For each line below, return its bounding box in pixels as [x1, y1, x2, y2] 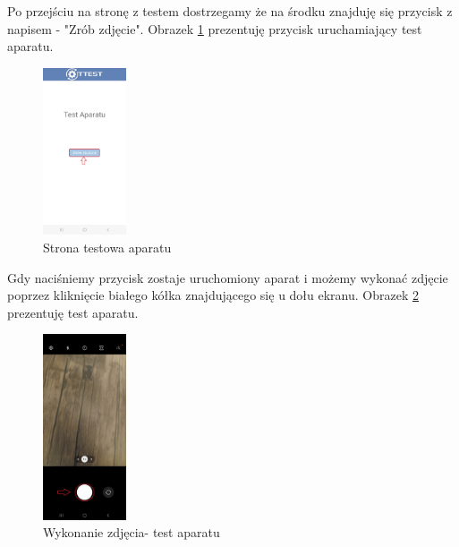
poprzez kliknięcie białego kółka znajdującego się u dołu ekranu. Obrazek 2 [7, 286, 419, 304]
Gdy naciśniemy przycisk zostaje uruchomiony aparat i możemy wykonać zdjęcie [7, 268, 448, 286]
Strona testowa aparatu [43, 237, 172, 256]
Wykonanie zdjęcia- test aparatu [43, 523, 220, 542]
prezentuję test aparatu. [7, 303, 139, 321]
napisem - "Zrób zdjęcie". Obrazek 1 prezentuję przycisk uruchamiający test [7, 19, 422, 38]
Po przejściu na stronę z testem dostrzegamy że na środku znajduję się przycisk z [7, 2, 453, 20]
